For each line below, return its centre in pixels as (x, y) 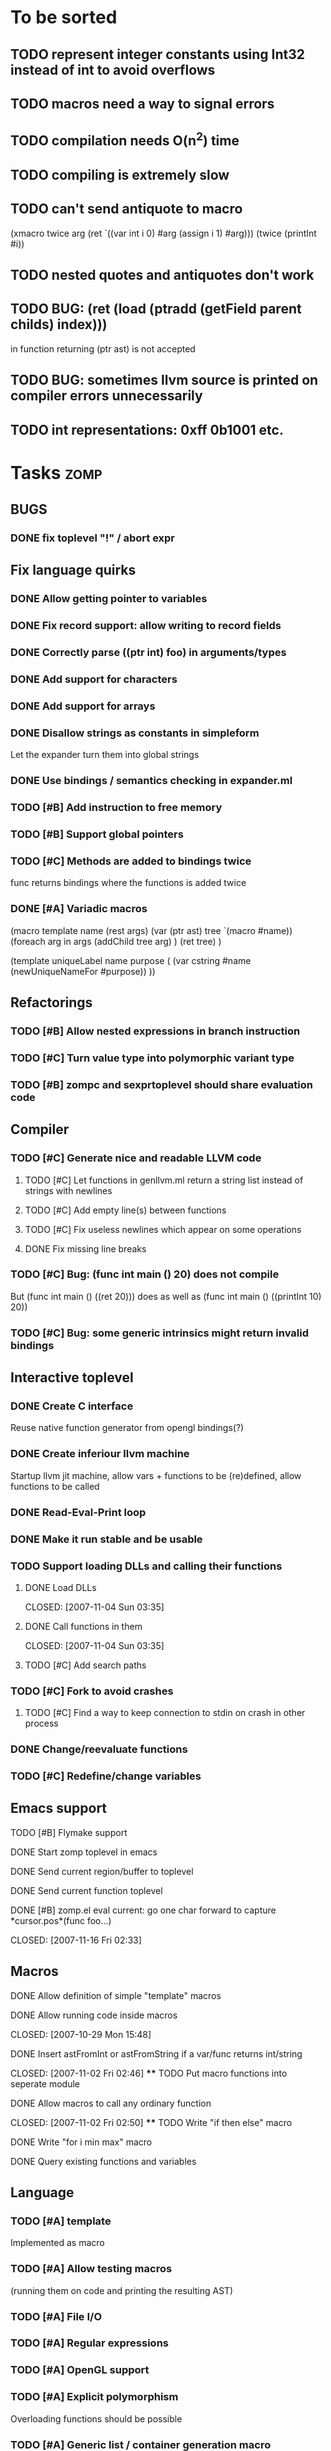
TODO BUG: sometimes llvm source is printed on (164, 380)
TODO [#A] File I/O (56, 2316)
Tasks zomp (56, 472)
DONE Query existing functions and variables (103, 2161)
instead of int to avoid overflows (113, 69)
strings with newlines (68, 1190)
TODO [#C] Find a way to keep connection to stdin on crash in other (165, 1713)
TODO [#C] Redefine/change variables (106, 1776)
